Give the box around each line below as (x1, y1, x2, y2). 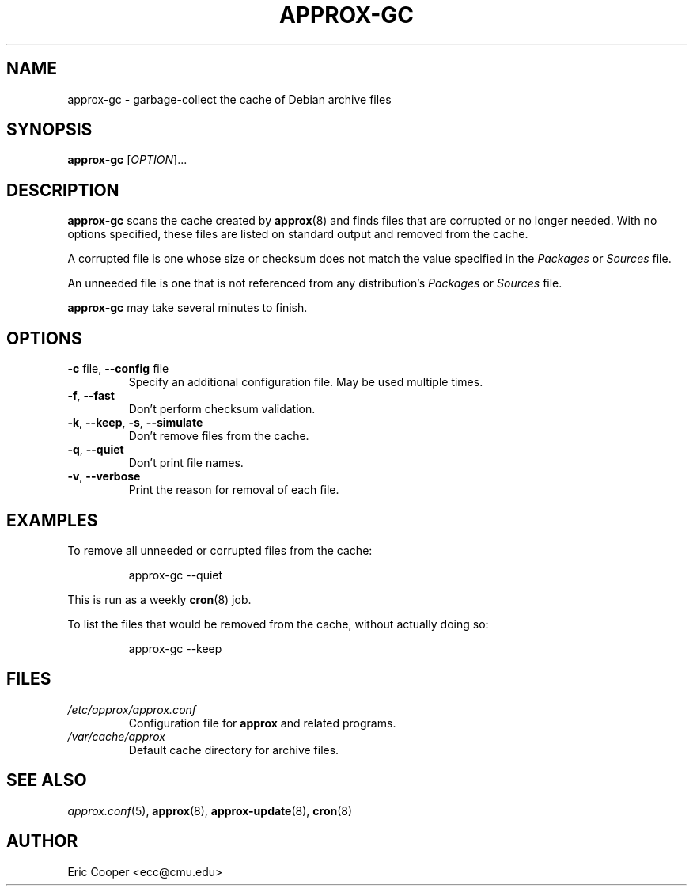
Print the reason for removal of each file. (128, 483, 339, 497)
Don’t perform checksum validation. (128, 402, 316, 416)
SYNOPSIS (6, 120, 93, 140)
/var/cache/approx (67, 729, 165, 743)
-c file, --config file (67, 362, 169, 376)
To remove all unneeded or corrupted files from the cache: (67, 543, 373, 557)
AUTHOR (6, 831, 78, 852)
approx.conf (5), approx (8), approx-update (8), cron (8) (67, 803, 353, 818)
